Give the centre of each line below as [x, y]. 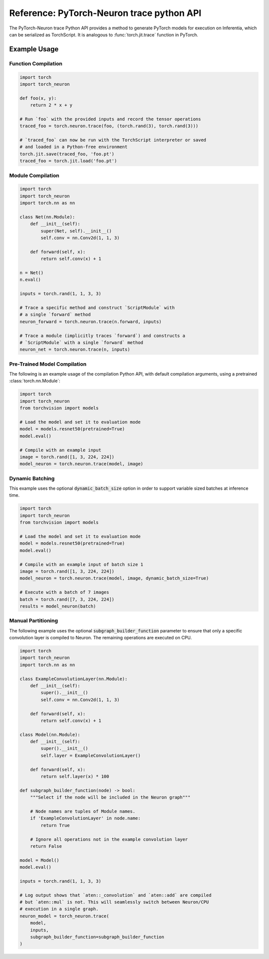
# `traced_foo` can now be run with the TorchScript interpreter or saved [113, 140]
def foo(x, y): [38, 98]
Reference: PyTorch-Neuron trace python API [105, 13]
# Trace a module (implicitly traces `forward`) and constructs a [102, 336]
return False [46, 846]
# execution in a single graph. [59, 909]
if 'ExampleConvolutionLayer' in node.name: [85, 818]
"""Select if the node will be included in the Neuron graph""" [110, 797]
